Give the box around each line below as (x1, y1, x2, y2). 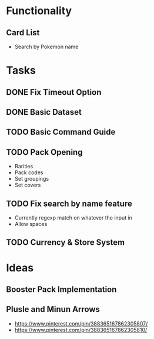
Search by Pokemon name (14, 43, 79, 50)
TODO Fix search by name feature (6, 198, 132, 208)
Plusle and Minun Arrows (6, 304, 100, 314)
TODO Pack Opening (6, 147, 83, 157)
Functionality (6, 4, 72, 18)
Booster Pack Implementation (6, 284, 117, 294)
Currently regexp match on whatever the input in (14, 214, 132, 221)
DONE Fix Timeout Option (6, 87, 102, 97)
